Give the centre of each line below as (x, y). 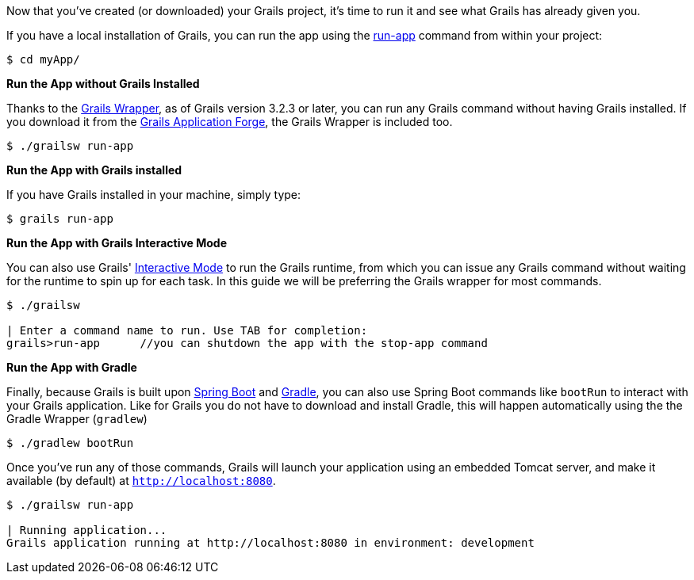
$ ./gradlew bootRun (70, 443)
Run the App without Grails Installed (103, 84)
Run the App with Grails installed (94, 170)
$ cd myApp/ (43, 59)
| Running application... (87, 530)
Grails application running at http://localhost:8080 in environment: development (270, 543)
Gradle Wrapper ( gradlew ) (77, 419)
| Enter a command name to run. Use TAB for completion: (187, 330)
